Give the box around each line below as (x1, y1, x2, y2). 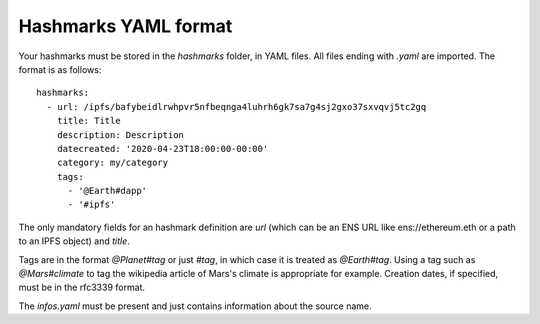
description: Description (56, 129, 185, 140)
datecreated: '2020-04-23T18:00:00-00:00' (56, 143, 269, 154)
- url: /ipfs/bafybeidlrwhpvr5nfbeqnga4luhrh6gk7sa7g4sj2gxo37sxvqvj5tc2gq (46, 101, 427, 112)
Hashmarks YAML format (18, 15, 233, 37)
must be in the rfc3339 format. (18, 281, 145, 294)
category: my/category (56, 157, 169, 169)
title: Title (56, 115, 121, 127)
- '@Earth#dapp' (67, 185, 148, 197)
